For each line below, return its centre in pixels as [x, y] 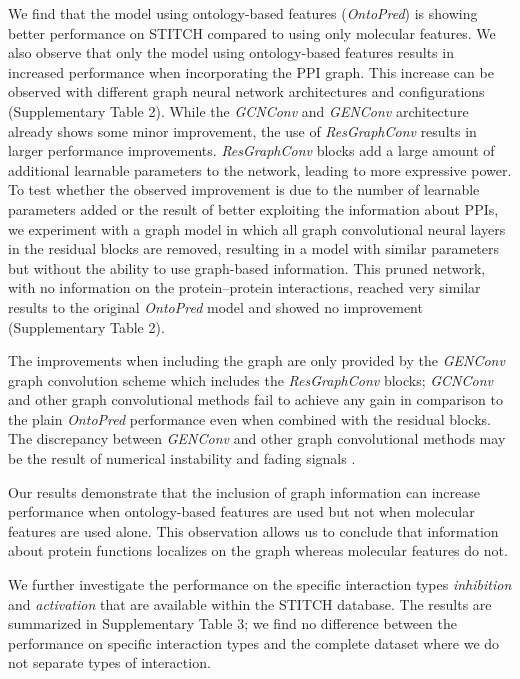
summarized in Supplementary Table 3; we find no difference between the [232, 623]
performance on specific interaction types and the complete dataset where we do [254, 642]
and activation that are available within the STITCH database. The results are [250, 603]
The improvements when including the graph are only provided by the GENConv [256, 360]
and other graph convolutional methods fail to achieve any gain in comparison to [255, 399]
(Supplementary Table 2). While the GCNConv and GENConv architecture [238, 110]
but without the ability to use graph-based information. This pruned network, [247, 267]
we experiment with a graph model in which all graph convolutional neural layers [257, 228]
